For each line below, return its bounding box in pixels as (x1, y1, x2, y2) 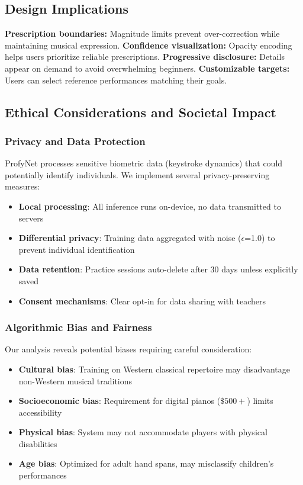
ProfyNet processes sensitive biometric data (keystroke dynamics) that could (5, 157, 283, 169)
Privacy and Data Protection (5, 133, 146, 148)
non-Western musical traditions (18, 374, 133, 387)
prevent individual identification (18, 243, 135, 255)
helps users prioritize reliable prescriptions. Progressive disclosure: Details (5, 50, 285, 63)
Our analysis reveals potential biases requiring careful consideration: (5, 343, 252, 355)
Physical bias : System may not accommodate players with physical (18, 426, 267, 438)
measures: (5, 180, 40, 192)
